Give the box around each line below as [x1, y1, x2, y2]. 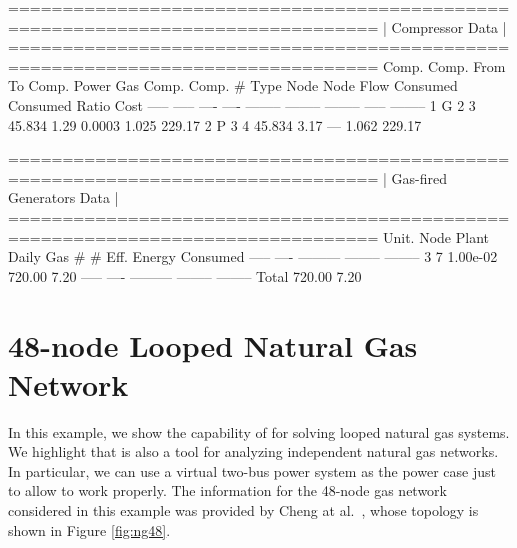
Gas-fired [391, 167, 447, 188]
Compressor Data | [391, 16, 507, 37]
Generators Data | [8, 187, 119, 208]
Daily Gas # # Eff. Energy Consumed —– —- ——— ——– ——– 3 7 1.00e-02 [8, 246, 498, 267]
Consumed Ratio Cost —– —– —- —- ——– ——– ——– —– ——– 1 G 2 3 [8, 94, 476, 115]
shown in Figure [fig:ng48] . [8, 519, 171, 540]
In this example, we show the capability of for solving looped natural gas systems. [8, 421, 510, 442]
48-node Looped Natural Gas [8, 324, 418, 365]
